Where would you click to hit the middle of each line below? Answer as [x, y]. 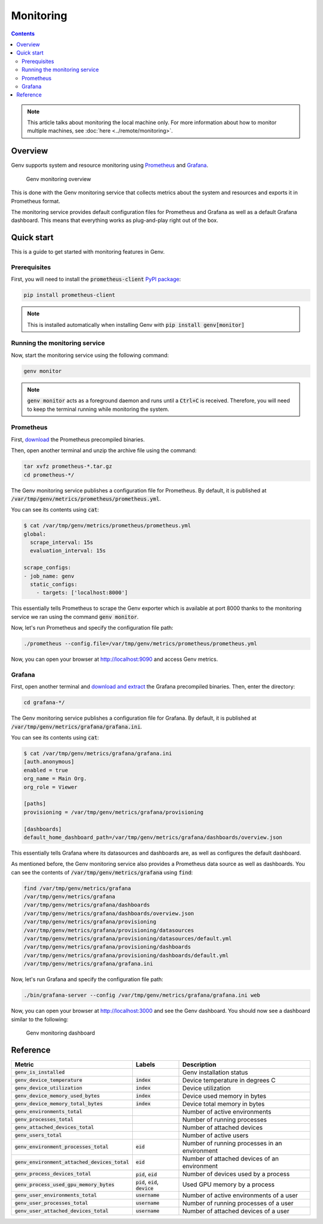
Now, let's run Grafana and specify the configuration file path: [87, 979]
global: [35, 534]
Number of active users [215, 1135]
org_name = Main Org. [55, 779]
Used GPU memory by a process [228, 1184]
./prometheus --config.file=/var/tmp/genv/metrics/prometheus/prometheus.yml [140, 644]
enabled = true [46, 770]
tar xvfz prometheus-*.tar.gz [68, 467]
